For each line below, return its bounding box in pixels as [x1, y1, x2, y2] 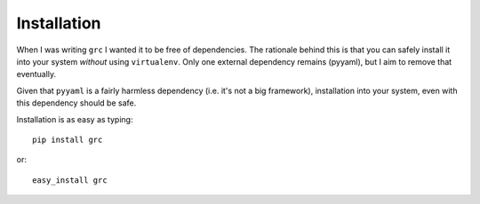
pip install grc [32, 134, 103, 145]
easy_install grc [32, 175, 108, 185]
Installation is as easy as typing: [16, 114, 133, 124]
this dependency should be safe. [16, 98, 137, 108]
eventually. [16, 69, 57, 80]
